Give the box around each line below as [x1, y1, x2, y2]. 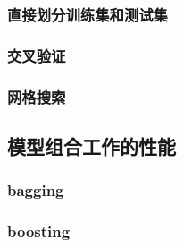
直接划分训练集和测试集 [7, 3, 168, 25]
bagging [7, 179, 64, 201]
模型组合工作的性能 [7, 132, 176, 159]
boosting [7, 220, 71, 243]
